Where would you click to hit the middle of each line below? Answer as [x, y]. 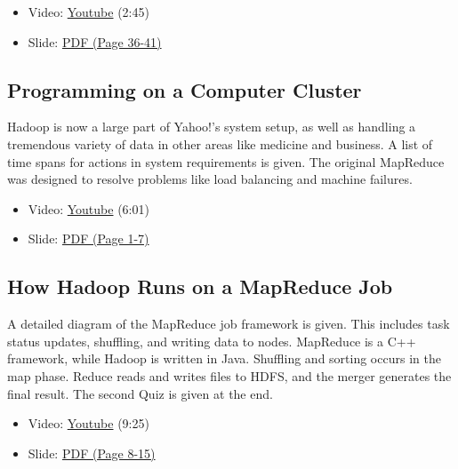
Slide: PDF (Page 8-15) [92, 453]
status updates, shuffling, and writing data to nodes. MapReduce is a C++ [212, 341]
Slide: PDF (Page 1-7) [88, 238]
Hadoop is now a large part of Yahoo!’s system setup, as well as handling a [212, 127]
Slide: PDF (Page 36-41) [95, 41]
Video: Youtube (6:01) [88, 208]
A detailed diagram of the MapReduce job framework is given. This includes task [229, 324]
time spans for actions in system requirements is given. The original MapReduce [226, 161]
